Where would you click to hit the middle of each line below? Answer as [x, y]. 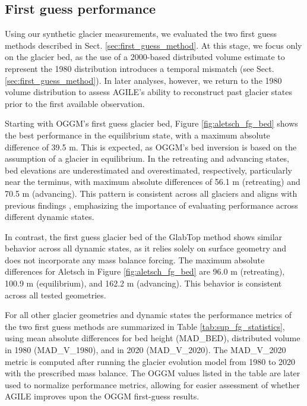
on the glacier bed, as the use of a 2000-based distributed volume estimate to [145, 57]
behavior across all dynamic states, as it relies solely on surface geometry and [146, 248]
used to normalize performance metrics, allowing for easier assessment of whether [152, 384]
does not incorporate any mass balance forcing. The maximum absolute [135, 259]
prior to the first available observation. [75, 103]
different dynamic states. [50, 217]
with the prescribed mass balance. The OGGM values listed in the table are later [153, 373]
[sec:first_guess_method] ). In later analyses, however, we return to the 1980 [143, 80]
